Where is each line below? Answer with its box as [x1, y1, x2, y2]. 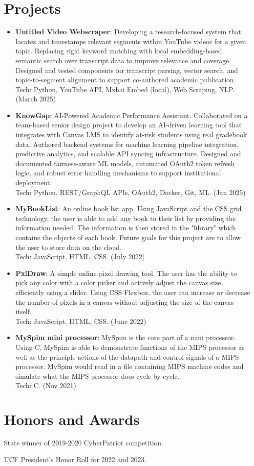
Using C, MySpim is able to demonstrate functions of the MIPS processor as [15, 342, 245, 352]
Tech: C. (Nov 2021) [15, 380, 76, 391]
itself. [15, 306, 32, 317]
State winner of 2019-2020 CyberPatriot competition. [4, 438, 163, 448]
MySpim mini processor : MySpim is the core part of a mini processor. [15, 332, 236, 343]
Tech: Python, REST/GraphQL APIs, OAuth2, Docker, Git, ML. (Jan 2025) [15, 187, 246, 197]
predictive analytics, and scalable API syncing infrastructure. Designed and [15, 148, 241, 159]
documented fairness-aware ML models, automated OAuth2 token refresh [15, 158, 235, 168]
